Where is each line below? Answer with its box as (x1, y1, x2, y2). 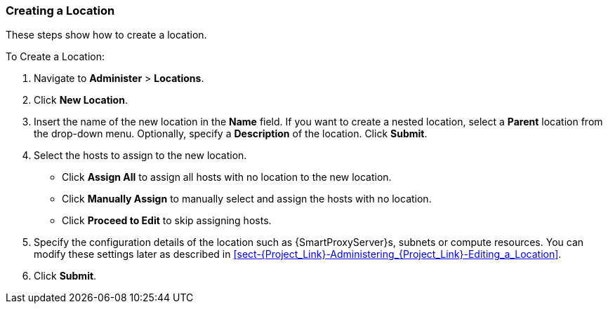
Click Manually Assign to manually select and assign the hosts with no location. (62, 193, 432, 205)
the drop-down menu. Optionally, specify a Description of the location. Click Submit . (34, 128, 428, 140)
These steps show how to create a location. (6, 29, 207, 41)
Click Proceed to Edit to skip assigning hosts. (62, 214, 272, 227)
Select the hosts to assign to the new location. (34, 149, 247, 162)
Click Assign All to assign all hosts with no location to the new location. (62, 171, 392, 184)
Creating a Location (6, 4, 115, 18)
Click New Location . (34, 94, 128, 107)
